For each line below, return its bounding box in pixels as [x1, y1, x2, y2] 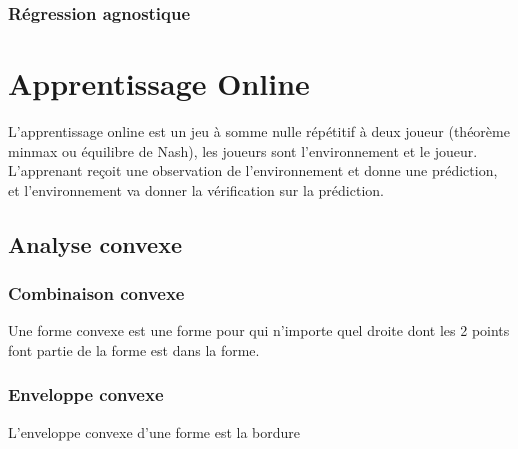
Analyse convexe [8, 228, 183, 259]
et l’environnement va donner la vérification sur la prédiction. [8, 179, 384, 200]
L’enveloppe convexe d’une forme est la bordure [8, 421, 301, 442]
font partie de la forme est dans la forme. [8, 339, 260, 360]
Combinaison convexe [8, 281, 185, 306]
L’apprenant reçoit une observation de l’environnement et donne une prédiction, [8, 160, 498, 181]
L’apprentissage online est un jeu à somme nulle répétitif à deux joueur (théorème [8, 120, 510, 141]
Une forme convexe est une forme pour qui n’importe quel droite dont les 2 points [8, 320, 510, 341]
